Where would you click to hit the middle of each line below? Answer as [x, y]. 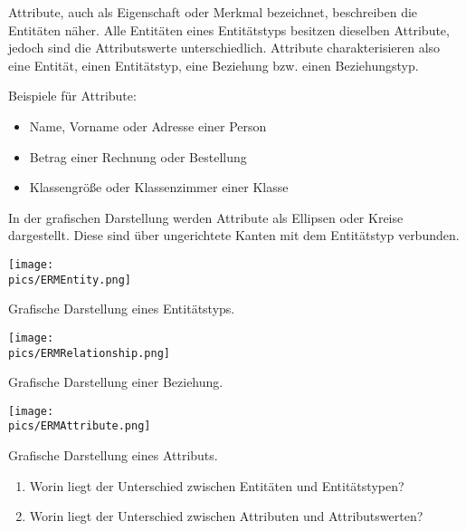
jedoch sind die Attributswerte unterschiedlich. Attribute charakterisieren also [224, 48]
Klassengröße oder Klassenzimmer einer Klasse [159, 187]
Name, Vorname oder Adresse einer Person [148, 126]
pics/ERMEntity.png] [70, 280]
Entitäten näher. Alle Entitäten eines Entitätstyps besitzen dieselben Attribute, [229, 29]
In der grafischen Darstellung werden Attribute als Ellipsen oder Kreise [206, 217]
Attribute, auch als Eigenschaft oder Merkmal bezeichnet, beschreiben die [213, 12]
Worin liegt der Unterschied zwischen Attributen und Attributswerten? [226, 516]
